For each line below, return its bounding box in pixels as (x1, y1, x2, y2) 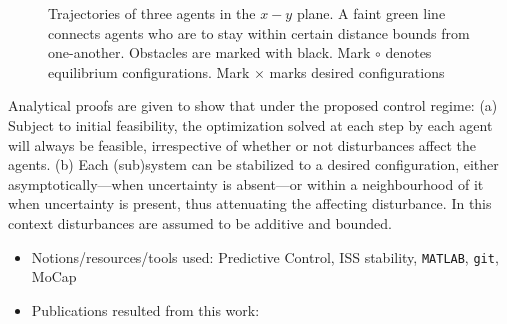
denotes (385, 42, 432, 63)
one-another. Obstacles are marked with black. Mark (48, 42, 371, 63)
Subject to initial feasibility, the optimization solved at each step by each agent (8, 114, 493, 135)
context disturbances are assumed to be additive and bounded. (8, 212, 392, 233)
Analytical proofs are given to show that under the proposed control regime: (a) (8, 95, 498, 116)
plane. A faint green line (296, 3, 446, 23)
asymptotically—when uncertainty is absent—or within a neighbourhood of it (8, 173, 484, 194)
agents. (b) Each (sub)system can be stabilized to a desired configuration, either (8, 154, 499, 175)
